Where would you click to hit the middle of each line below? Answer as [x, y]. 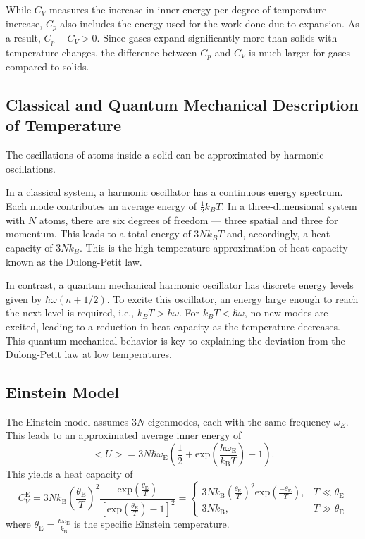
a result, [23, 38]
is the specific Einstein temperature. [151, 524]
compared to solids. [48, 66]
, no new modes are [286, 312]
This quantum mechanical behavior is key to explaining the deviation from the [175, 340]
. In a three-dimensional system [289, 205]
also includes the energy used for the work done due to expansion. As [210, 23]
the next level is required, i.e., [70, 312]
